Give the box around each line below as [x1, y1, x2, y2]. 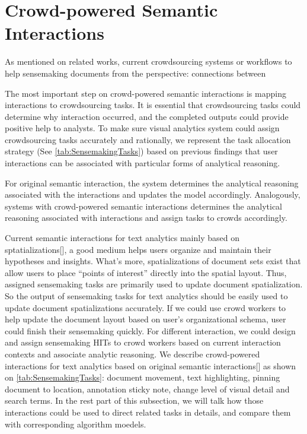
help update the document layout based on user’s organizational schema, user [5, 313, 286, 325]
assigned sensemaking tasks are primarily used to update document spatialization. [5, 278, 303, 290]
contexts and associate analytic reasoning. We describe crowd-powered [5, 347, 260, 360]
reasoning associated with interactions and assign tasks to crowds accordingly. [5, 211, 287, 224]
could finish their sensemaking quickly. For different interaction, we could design [5, 324, 296, 337]
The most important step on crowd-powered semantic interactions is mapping [5, 87, 286, 99]
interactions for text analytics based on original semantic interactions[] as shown [5, 359, 296, 372]
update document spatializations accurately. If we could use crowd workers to [5, 301, 286, 313]
